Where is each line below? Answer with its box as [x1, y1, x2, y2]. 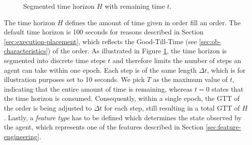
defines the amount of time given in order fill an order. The [65, 17, 241, 27]
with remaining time [104, 1, 165, 11]
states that [211, 83, 244, 94]
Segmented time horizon [23, 1, 95, 11]
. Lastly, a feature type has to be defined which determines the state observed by [4, 112, 242, 122]
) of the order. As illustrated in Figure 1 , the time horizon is [47, 46, 227, 56]
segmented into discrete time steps [4, 55, 106, 65]
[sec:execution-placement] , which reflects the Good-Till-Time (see [4, 36, 197, 46]
